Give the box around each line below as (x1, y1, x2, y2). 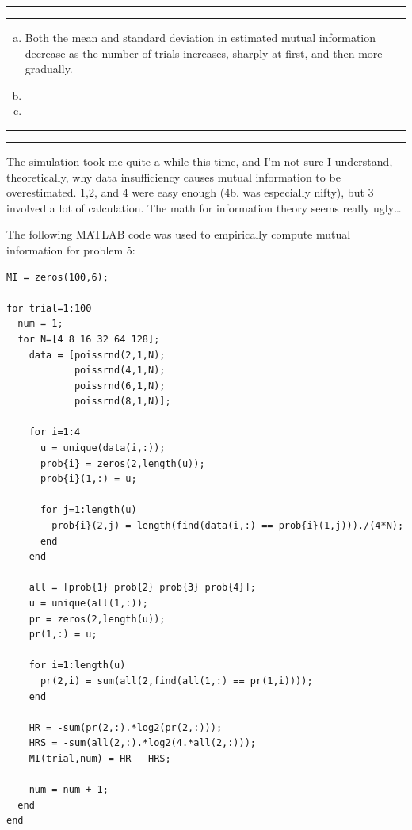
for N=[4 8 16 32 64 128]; (17, 333, 160, 345)
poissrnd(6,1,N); (74, 380, 166, 392)
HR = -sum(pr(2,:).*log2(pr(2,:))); (29, 721, 223, 733)
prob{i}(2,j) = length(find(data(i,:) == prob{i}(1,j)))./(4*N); (51, 520, 404, 532)
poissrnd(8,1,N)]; (74, 396, 171, 407)
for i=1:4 (29, 426, 81, 438)
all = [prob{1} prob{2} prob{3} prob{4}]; (29, 582, 256, 594)
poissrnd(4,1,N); (74, 365, 166, 377)
